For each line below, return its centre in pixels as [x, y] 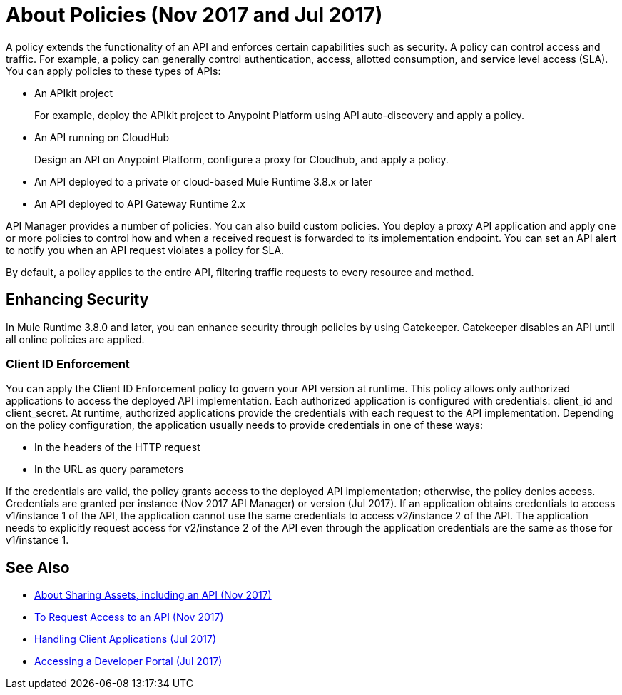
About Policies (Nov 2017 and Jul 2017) [194, 15]
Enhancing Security [77, 300]
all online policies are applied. [75, 339]
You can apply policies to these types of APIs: [113, 71]
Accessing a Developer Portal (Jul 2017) [128, 661]
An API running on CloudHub [102, 137]
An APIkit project [73, 93]
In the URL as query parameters [109, 470]
